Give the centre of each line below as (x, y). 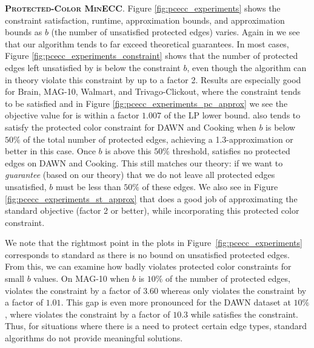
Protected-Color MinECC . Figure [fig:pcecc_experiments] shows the (143, 8)
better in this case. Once (50, 151)
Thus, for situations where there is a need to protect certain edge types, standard (156, 326)
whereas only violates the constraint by (234, 290)
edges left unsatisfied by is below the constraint (93, 67)
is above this (128, 151)
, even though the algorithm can (247, 67)
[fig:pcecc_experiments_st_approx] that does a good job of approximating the (151, 198)
